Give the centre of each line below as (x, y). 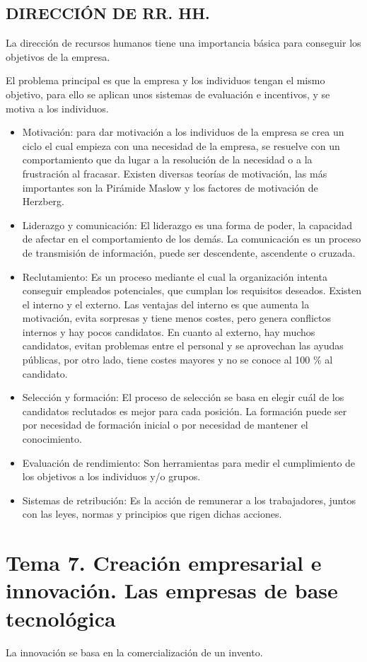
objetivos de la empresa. (58, 56)
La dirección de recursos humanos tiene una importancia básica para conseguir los (183, 43)
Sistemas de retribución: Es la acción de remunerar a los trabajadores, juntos (189, 500)
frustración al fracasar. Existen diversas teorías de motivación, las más (175, 173)
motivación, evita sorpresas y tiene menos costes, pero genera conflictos (176, 318)
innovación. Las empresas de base (172, 590)
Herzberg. (43, 201)
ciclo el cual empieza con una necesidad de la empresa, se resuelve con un (181, 145)
